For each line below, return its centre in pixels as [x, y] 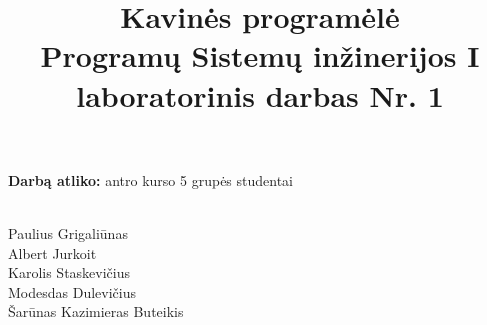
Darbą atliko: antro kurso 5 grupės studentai [151, 179]
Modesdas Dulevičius [72, 291]
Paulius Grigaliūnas [68, 232]
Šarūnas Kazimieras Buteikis [96, 311]
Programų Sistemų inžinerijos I [260, 55]
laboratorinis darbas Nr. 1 [260, 94]
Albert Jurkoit [52, 252]
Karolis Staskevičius [69, 272]
